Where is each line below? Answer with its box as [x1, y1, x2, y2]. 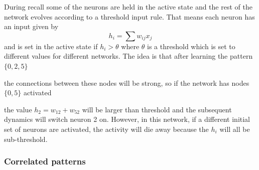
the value [4, 104, 32, 114]
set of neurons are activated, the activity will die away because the [4, 123, 209, 134]
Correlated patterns [4, 155, 86, 167]
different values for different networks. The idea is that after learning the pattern [4, 51, 253, 61]
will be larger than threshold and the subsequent [82, 104, 232, 114]
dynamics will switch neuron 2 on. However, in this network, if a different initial [4, 114, 250, 124]
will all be [219, 123, 250, 134]
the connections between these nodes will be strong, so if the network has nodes [4, 77, 249, 88]
